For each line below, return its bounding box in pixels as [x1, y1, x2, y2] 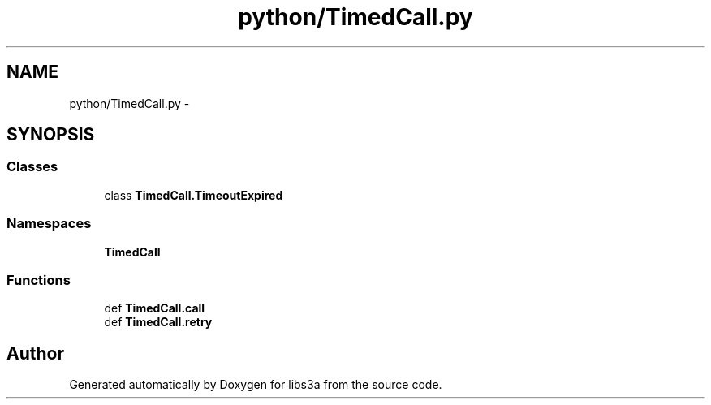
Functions [6, 271, 71, 288]
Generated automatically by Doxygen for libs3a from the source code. [69, 377, 442, 392]
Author [6, 343, 64, 364]
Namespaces [6, 215, 92, 232]
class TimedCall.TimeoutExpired [104, 187, 283, 202]
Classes [6, 158, 58, 175]
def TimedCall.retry [104, 315, 213, 330]
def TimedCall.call [104, 301, 205, 316]
